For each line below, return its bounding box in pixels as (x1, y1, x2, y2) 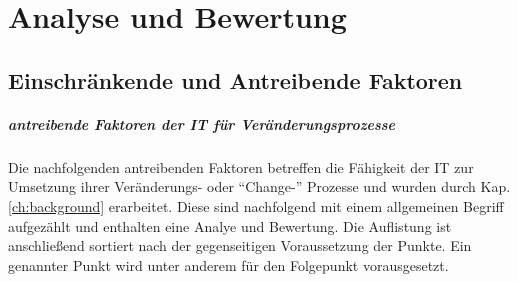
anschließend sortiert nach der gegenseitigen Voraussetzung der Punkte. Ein (8, 235, 472, 256)
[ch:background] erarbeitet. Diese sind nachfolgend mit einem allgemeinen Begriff (8, 195, 504, 216)
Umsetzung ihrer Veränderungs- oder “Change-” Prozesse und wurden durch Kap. (8, 176, 511, 197)
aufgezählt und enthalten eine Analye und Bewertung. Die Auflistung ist (8, 215, 452, 236)
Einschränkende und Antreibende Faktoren (8, 64, 463, 95)
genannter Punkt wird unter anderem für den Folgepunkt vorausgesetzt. (8, 254, 449, 275)
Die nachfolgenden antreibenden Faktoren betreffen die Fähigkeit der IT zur (8, 156, 474, 177)
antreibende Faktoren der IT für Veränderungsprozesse (8, 113, 396, 134)
